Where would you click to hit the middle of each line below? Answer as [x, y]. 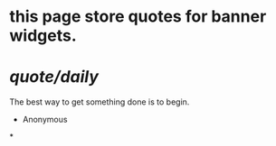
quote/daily [54, 77]
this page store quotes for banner [138, 17]
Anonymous [45, 120]
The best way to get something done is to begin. [100, 102]
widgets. [43, 36]
